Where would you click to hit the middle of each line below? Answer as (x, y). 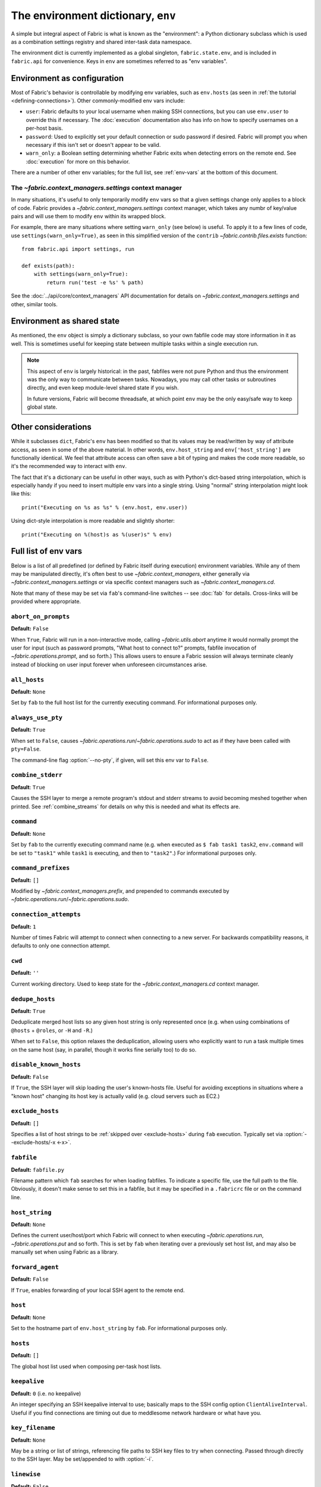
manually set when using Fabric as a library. (65, 1252)
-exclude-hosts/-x (33, 1143)
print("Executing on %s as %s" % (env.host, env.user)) (105, 507)
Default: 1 (23, 926)
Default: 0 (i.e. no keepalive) (46, 1393)
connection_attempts (46, 915)
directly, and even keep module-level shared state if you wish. (103, 388)
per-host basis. (45, 128)
